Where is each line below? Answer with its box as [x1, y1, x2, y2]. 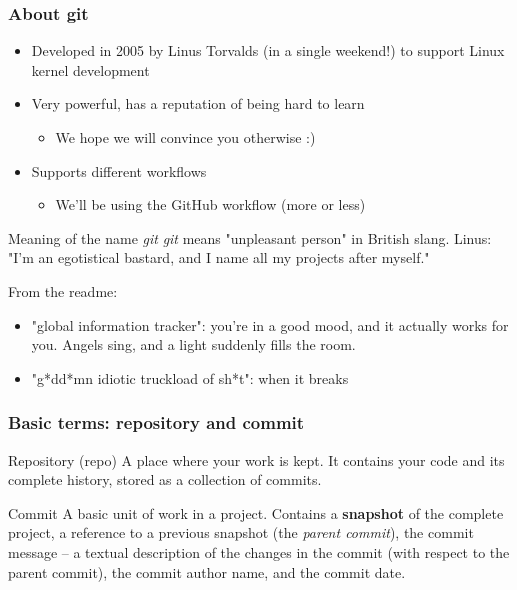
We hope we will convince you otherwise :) [55, 127, 316, 147]
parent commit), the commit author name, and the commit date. [8, 561, 406, 582]
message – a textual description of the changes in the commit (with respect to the [8, 541, 510, 562]
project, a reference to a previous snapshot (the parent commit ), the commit [8, 522, 474, 543]
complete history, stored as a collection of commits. [8, 469, 322, 490]
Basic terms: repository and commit [8, 410, 305, 435]
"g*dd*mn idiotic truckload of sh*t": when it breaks [31, 367, 349, 388]
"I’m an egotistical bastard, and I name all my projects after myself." [8, 247, 430, 268]
